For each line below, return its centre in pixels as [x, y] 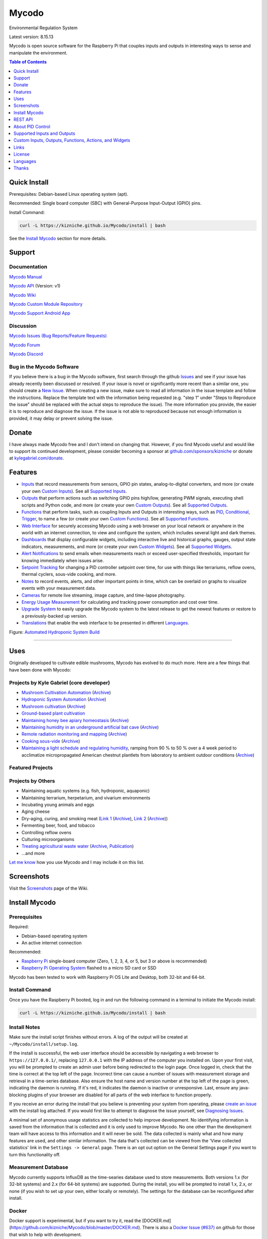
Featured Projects [31, 768]
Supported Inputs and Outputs [44, 133]
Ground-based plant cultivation [53, 713]
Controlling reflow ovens [46, 832]
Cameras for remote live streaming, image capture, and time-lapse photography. [103, 595]
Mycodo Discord [26, 354]
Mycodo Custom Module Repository [46, 304]
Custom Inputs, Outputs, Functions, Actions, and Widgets [72, 140]
